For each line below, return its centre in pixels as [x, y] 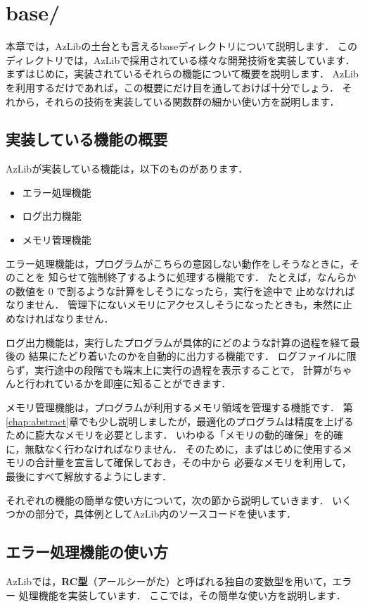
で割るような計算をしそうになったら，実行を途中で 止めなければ [206, 290]
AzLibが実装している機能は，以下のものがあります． [127, 169]
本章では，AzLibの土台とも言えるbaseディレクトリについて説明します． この [181, 46]
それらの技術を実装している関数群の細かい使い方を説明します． [192, 101]
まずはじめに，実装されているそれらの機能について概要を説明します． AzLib [182, 74]
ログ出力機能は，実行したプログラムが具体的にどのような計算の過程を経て [178, 342]
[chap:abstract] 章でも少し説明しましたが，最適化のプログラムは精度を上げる [180, 421]
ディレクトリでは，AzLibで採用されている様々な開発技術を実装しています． [180, 60]
